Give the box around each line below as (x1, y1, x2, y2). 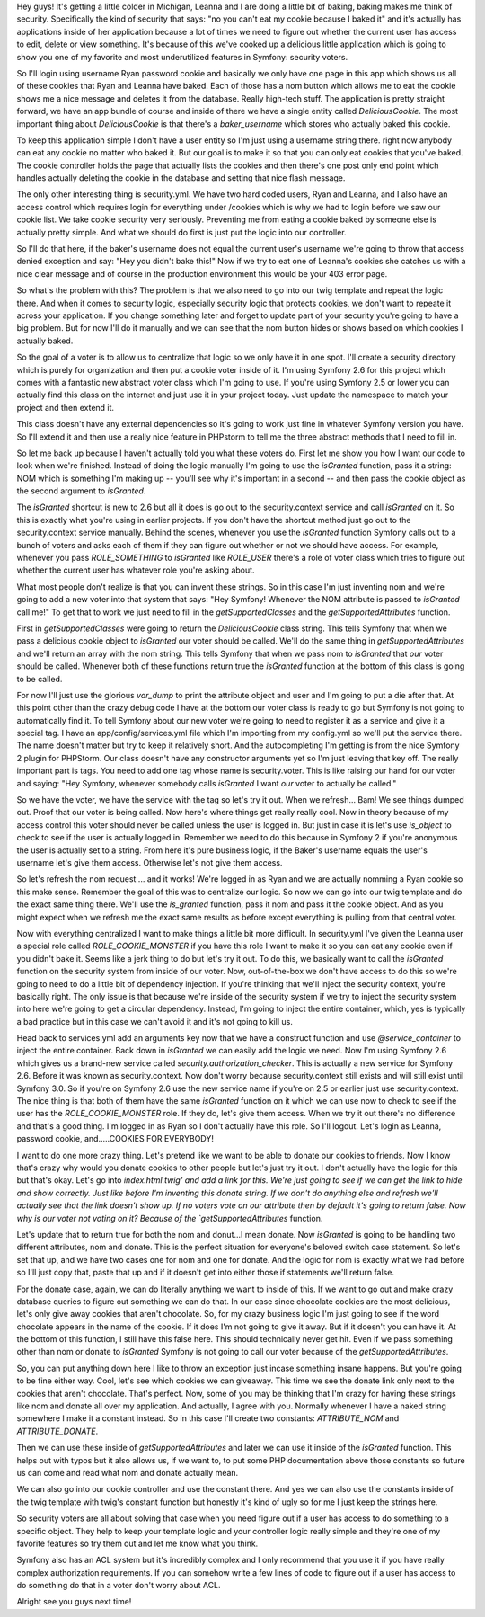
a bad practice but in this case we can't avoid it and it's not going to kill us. (16, 1016, 294, 1026)
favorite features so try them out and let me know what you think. (16, 1538, 259, 1549)
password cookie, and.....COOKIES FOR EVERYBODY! (16, 1133, 215, 1144)
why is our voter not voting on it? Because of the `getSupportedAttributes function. (16, 1213, 323, 1223)
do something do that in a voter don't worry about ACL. (16, 1580, 221, 1591)
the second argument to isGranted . (16, 485, 146, 496)
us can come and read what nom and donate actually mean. (16, 1467, 239, 1478)
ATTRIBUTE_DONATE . (16, 1426, 99, 1436)
